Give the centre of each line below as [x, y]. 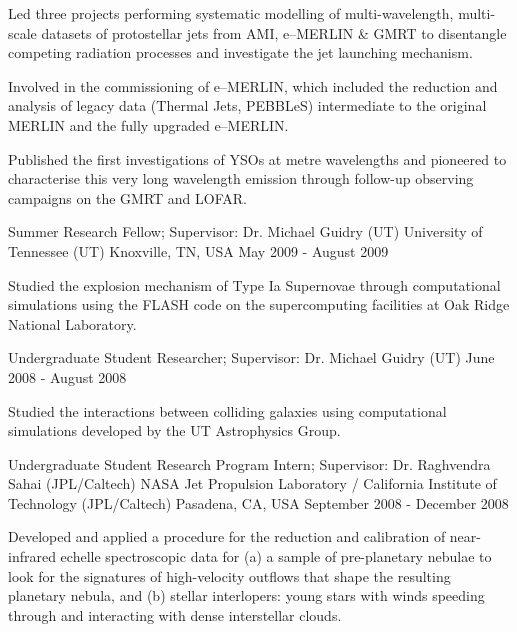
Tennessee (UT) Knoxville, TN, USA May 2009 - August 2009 [198, 250]
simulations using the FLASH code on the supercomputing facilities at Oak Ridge [259, 304]
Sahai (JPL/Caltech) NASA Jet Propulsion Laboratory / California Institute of [252, 483]
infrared [32, 556]
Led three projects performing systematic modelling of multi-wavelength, [231, 13]
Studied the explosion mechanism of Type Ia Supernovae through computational [254, 284]
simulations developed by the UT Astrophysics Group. [174, 430]
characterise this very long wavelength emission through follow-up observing [241, 178]
